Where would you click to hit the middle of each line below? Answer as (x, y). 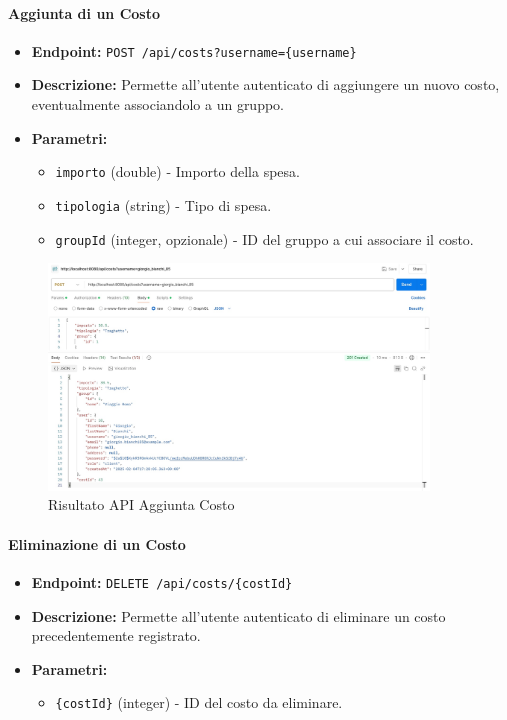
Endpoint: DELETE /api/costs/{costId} (162, 581)
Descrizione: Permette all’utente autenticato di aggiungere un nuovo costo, (265, 84)
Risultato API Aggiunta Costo (141, 504)
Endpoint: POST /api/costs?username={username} (194, 50)
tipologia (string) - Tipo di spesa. (163, 204)
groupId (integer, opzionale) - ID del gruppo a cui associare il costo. (264, 238)
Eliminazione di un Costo (97, 543)
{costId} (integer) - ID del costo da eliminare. (199, 702)
